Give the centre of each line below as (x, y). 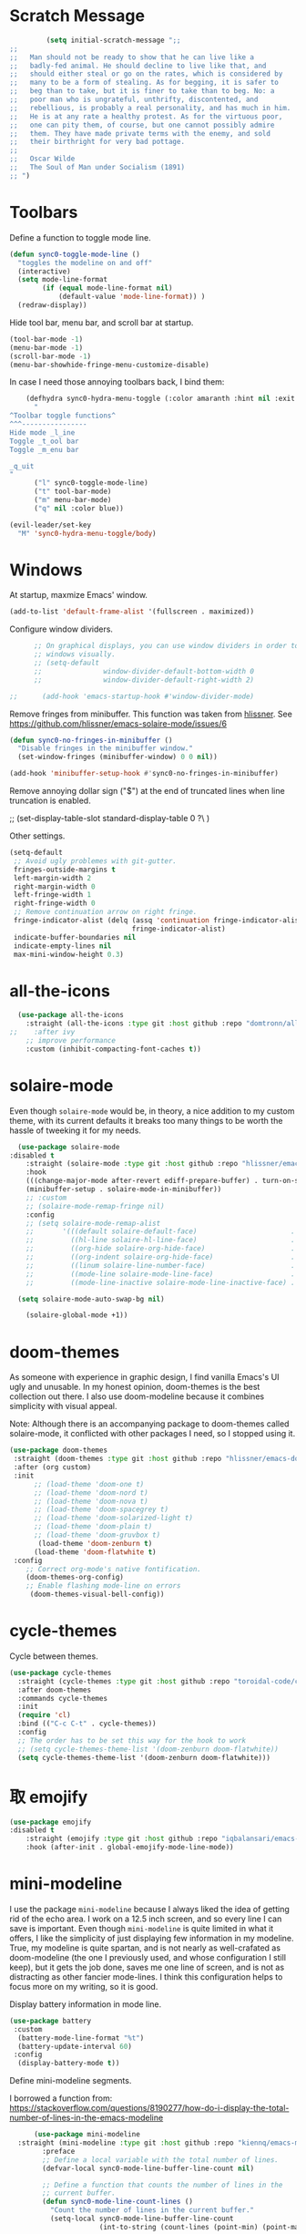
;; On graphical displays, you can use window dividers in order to (166, 646)
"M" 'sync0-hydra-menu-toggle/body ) (87, 533)
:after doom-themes (55, 1690)
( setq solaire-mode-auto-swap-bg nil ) (92, 1299)
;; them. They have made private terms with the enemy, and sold (140, 133)
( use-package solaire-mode (69, 1147)
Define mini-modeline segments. (71, 2081)
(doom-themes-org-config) (75, 1578)
